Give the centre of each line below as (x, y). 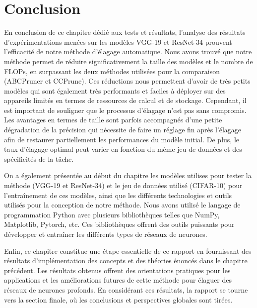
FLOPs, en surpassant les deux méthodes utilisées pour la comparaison (112, 71)
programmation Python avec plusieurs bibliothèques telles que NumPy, (112, 214)
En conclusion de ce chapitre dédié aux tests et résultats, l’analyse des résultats (125, 32)
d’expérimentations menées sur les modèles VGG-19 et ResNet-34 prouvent (118, 42)
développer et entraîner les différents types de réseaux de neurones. (106, 234)
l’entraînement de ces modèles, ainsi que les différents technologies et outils (118, 195)
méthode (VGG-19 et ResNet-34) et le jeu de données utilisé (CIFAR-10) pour (123, 185)
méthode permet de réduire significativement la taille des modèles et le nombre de (128, 61)
